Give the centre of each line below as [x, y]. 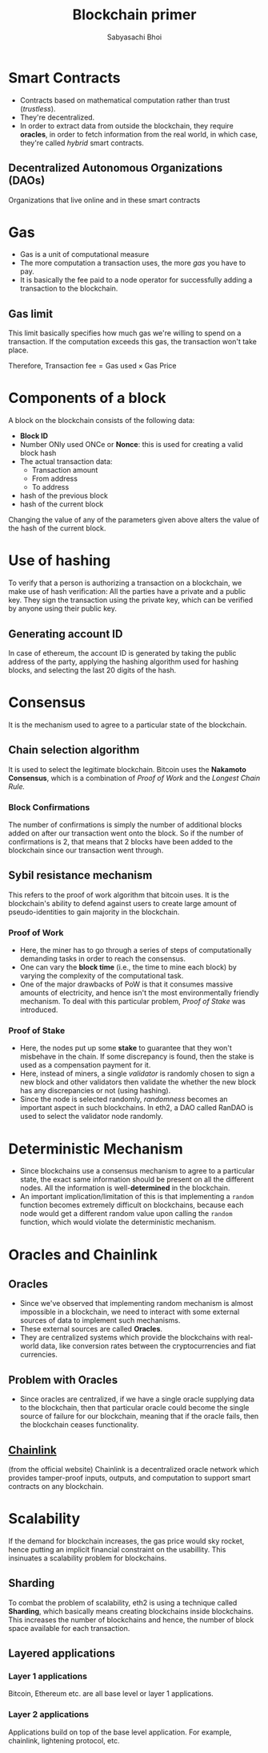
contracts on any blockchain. [56, 1486]
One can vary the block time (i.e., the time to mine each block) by [128, 967]
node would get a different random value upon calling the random [126, 1214]
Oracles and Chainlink [83, 1255]
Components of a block [87, 398]
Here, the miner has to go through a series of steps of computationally [136, 950]
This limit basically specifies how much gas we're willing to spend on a [125, 333]
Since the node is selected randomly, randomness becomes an [124, 1099]
